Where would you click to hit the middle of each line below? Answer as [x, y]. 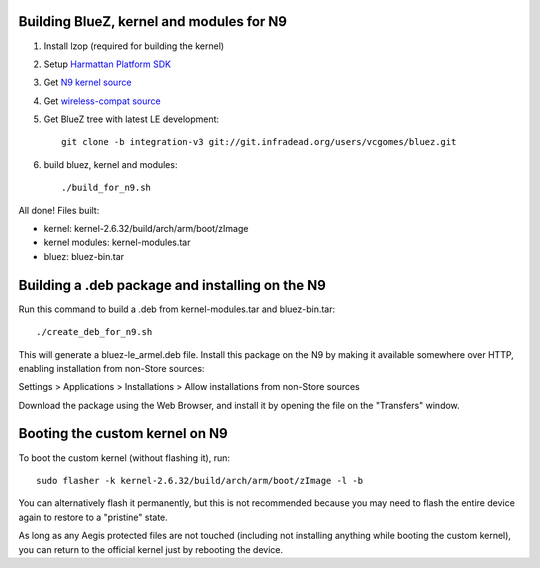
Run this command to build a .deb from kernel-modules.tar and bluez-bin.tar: [177, 309]
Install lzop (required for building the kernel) [134, 46]
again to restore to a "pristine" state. [93, 517]
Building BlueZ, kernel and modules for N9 [152, 21]
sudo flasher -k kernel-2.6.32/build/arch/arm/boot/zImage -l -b [200, 480]
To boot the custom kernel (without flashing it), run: [124, 457]
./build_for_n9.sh [106, 188]
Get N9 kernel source [87, 82]
